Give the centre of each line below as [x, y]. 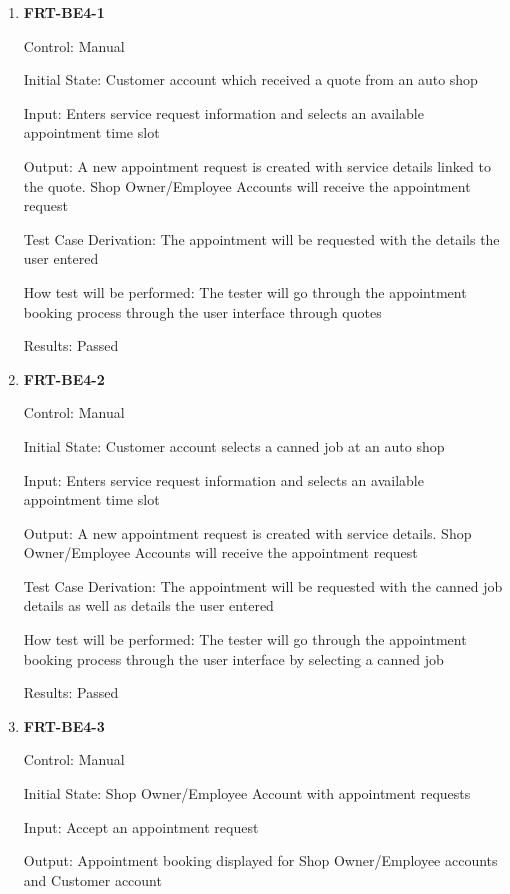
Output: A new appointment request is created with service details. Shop [247, 532]
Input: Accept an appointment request [141, 826]
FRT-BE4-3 [64, 725]
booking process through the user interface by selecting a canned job [233, 658]
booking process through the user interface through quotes [202, 311]
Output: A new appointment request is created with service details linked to [257, 165]
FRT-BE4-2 [64, 378]
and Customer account [92, 879]
